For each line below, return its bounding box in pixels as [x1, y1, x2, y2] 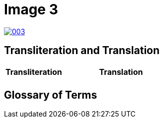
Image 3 [4, 1, 58, 18]
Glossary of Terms [4, 89, 97, 102]
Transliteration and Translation [4, 44, 160, 57]
